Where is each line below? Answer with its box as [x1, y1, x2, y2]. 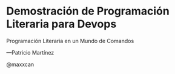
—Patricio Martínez [6, 49, 54, 56]
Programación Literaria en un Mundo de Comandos [6, 37, 134, 44]
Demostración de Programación [6, 4, 170, 18]
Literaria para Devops [6, 17, 117, 31]
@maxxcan [6, 61, 35, 68]
